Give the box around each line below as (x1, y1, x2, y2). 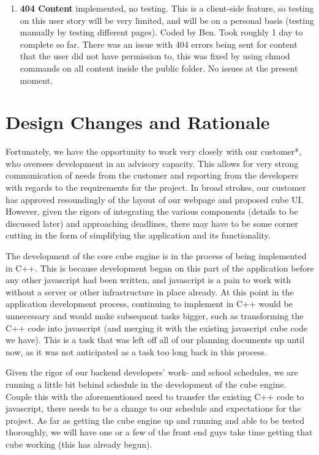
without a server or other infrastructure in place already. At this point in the (6, 285, 294, 298)
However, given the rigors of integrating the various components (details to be (6, 205, 298, 218)
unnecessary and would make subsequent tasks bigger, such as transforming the (6, 309, 304, 322)
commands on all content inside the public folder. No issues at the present (20, 61, 298, 74)
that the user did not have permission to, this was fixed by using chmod (20, 50, 290, 62)
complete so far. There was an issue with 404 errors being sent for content (20, 37, 298, 50)
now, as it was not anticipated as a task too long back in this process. (6, 345, 267, 358)
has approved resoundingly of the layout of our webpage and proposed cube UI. (6, 193, 304, 205)
